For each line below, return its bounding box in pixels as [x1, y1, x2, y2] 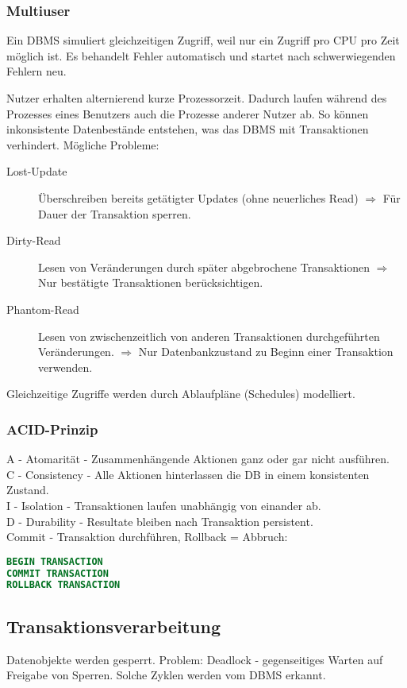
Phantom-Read [6, 300, 79, 317]
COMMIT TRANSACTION [6, 567, 109, 579]
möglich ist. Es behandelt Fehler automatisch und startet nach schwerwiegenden [6, 47, 396, 64]
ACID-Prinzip [6, 419, 98, 439]
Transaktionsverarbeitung [6, 613, 221, 638]
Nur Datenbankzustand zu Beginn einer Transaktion [138, 343, 394, 360]
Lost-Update [6, 163, 67, 180]
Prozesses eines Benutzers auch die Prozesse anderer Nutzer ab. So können [6, 105, 369, 122]
